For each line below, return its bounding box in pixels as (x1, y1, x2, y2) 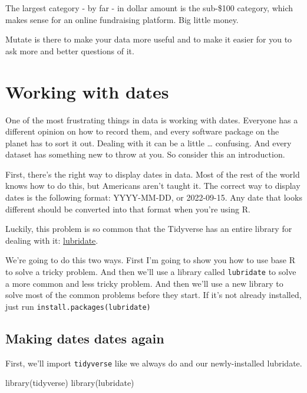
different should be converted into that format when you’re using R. (5, 202, 250, 215)
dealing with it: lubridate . (5, 234, 98, 246)
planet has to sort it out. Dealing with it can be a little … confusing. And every (5, 136, 292, 149)
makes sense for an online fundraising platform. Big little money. (5, 13, 239, 25)
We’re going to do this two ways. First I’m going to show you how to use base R (5, 254, 296, 266)
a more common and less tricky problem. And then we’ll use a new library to (5, 277, 283, 289)
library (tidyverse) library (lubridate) (5, 376, 134, 389)
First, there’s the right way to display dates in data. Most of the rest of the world (5, 168, 300, 180)
